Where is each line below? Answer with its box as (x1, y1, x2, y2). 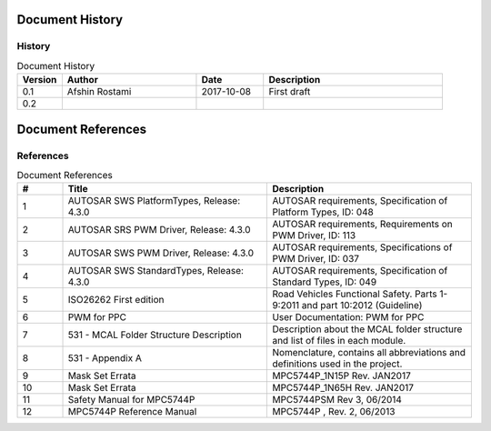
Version (22, 74, 57, 86)
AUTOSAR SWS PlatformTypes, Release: (67, 195, 241, 207)
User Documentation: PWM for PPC (272, 311, 425, 324)
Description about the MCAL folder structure (272, 323, 463, 336)
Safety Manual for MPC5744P (67, 394, 195, 406)
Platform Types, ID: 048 (272, 205, 375, 218)
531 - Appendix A (67, 352, 143, 365)
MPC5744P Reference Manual (67, 406, 197, 418)
